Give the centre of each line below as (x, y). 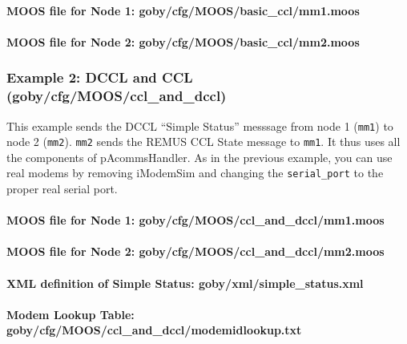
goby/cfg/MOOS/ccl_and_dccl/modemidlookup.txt (154, 330)
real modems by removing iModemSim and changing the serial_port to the (195, 173)
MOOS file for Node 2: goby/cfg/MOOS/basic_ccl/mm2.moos (183, 41)
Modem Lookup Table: (71, 314)
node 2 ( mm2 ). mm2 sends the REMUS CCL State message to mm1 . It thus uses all (203, 142)
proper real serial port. (62, 189)
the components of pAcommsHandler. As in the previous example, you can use (199, 157)
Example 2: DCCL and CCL (100, 77)
